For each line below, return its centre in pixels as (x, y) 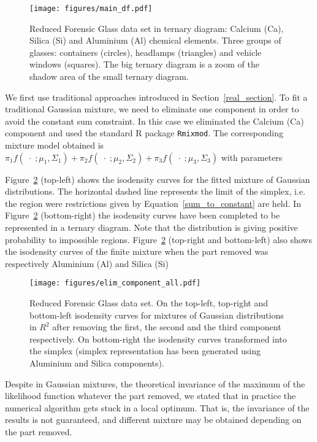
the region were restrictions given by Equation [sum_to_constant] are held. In (153, 203)
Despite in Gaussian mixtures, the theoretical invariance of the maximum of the (155, 383)
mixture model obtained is (55, 145)
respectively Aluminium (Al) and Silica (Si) (87, 263)
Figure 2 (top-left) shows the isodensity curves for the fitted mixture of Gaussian (158, 179)
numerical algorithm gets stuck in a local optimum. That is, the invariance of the (157, 407)
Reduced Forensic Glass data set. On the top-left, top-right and (149, 303)
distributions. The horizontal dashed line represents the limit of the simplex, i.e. (155, 191)
